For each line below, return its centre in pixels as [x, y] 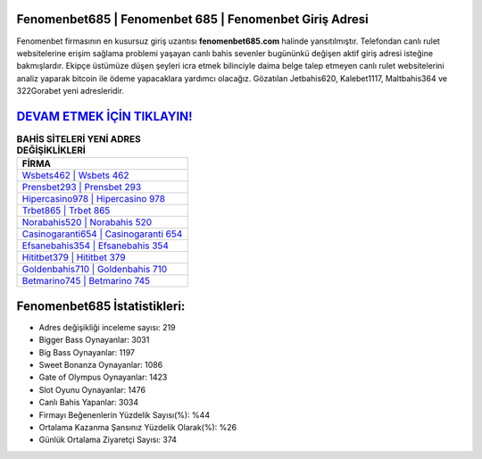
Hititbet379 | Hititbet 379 [74, 257]
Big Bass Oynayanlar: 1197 [87, 352]
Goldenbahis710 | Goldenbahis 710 [95, 270]
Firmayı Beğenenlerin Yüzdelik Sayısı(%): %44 [124, 414]
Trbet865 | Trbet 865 [66, 211]
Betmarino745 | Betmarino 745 [86, 281]
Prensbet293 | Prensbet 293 [82, 188]
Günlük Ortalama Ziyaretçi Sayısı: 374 [108, 440]
